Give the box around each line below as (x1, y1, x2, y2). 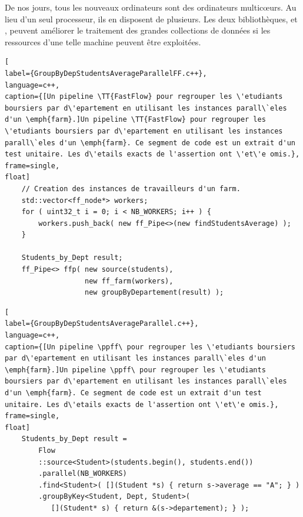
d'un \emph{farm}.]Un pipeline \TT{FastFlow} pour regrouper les (5, 115, 266, 124)
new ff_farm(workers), (85, 276, 174, 285)
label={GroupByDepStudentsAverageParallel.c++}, (5, 319, 199, 328)
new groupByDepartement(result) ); (85, 288, 224, 297)
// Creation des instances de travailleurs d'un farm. (21, 184, 241, 193)
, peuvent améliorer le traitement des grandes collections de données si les (5, 24, 271, 36)
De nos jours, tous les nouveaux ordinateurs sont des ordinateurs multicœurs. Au (5, 1, 297, 13)
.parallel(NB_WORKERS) (38, 469, 127, 478)
